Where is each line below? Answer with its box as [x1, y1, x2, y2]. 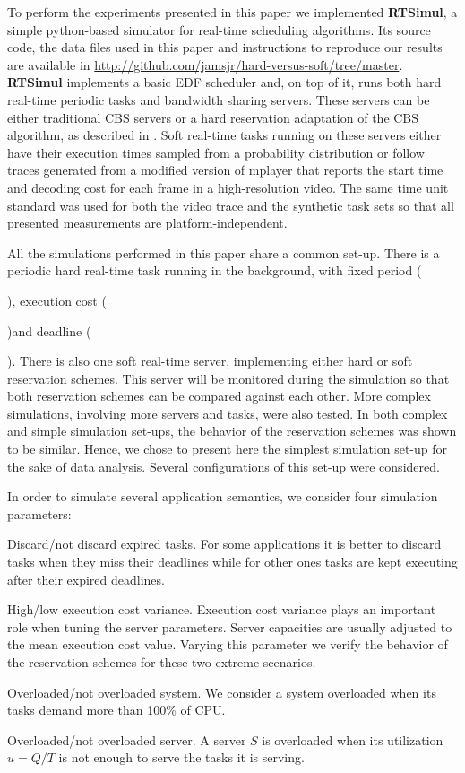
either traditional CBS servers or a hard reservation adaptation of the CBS [7, 108, 419, 126]
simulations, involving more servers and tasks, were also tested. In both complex [7, 404, 448, 422]
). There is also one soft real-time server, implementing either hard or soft [7, 352, 413, 370]
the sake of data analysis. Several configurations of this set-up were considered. [7, 456, 440, 475]
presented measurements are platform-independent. [7, 213, 288, 232]
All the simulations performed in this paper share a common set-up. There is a [7, 243, 440, 262]
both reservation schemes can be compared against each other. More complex [7, 386, 431, 405]
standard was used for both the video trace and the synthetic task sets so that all [7, 195, 454, 214]
